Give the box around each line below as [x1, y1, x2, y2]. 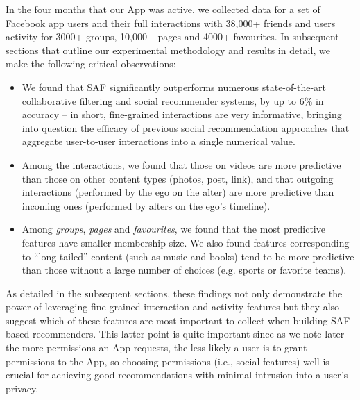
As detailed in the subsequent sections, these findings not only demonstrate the [6, 285, 343, 300]
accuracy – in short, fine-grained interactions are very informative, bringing [22, 107, 342, 122]
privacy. [6, 381, 39, 395]
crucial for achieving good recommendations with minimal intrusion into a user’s [6, 367, 348, 382]
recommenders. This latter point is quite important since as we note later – [32, 326, 352, 341]
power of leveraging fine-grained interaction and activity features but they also [6, 299, 340, 314]
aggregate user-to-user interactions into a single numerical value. [22, 134, 295, 149]
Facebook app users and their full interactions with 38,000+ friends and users [6, 15, 336, 30]
